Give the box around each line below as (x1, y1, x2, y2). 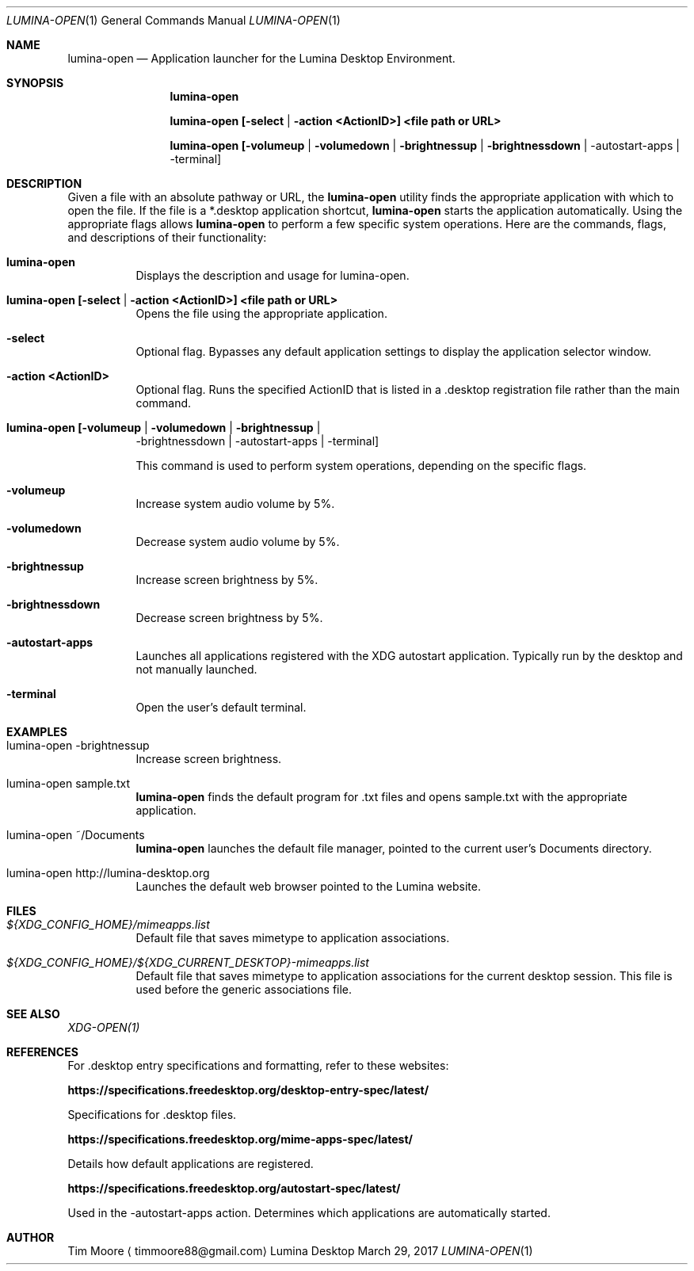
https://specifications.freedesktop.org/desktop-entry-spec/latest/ (67, 1083, 429, 1097)
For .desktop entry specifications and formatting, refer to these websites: (67, 1059, 449, 1072)
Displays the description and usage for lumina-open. (135, 269, 410, 282)
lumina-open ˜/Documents (6, 828, 145, 842)
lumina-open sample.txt (6, 777, 130, 790)
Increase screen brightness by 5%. (135, 573, 318, 586)
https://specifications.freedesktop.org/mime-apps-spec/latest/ (67, 1132, 413, 1146)
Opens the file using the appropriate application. (135, 307, 387, 320)
